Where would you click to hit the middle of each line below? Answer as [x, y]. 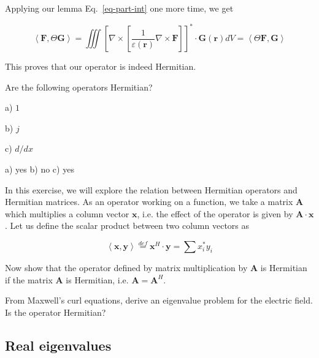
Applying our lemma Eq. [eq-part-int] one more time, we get [119, 8]
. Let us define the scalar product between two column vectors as [127, 226]
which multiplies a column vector [67, 213]
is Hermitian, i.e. [97, 279]
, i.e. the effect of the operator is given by [215, 213]
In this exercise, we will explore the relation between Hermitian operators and [151, 189]
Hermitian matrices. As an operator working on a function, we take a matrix [149, 202]
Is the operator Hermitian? [56, 312]
